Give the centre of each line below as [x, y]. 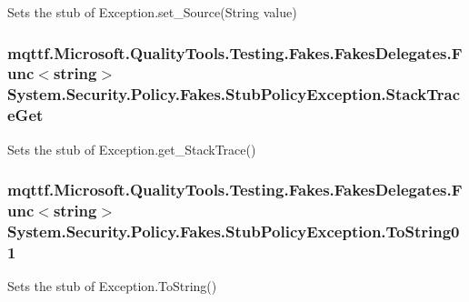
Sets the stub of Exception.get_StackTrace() [132, 149]
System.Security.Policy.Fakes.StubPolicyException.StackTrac [234, 94]
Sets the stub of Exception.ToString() [112, 286]
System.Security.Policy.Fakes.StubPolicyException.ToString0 [234, 231]
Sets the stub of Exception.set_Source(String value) [152, 12]
